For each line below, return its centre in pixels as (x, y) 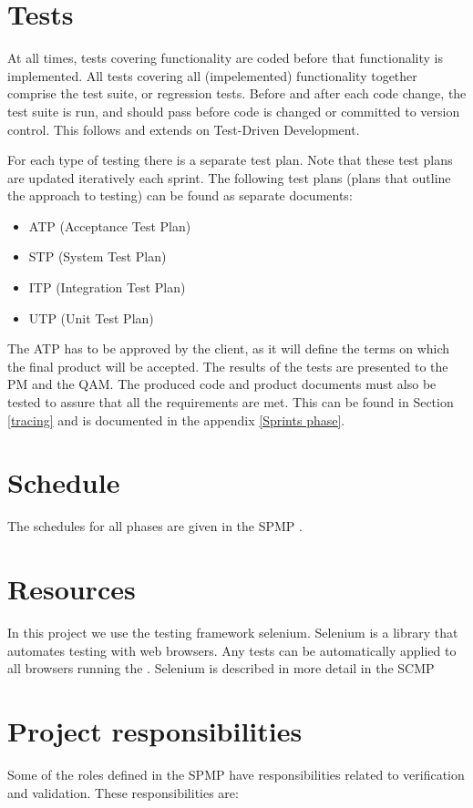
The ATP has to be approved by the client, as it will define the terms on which (229, 348)
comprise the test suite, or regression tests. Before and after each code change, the (237, 93)
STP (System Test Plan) (98, 256)
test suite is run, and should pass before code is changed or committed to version (234, 111)
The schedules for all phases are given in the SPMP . (155, 526)
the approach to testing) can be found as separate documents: (180, 195)
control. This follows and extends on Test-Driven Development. (184, 129)
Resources (72, 589)
